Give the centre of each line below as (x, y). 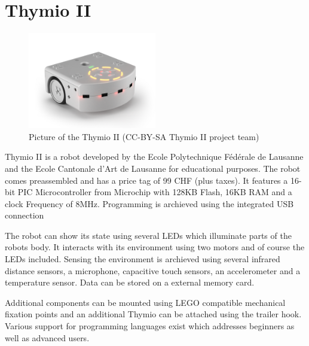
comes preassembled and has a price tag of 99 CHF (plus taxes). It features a (146, 180)
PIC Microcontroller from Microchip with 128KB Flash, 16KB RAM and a (155, 192)
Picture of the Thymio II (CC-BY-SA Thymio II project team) (144, 136)
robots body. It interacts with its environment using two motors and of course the (155, 247)
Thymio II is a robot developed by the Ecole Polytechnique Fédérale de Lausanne (154, 157)
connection (25, 215)
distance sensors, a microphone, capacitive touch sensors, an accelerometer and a (153, 270)
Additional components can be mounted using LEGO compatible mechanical (145, 302)
